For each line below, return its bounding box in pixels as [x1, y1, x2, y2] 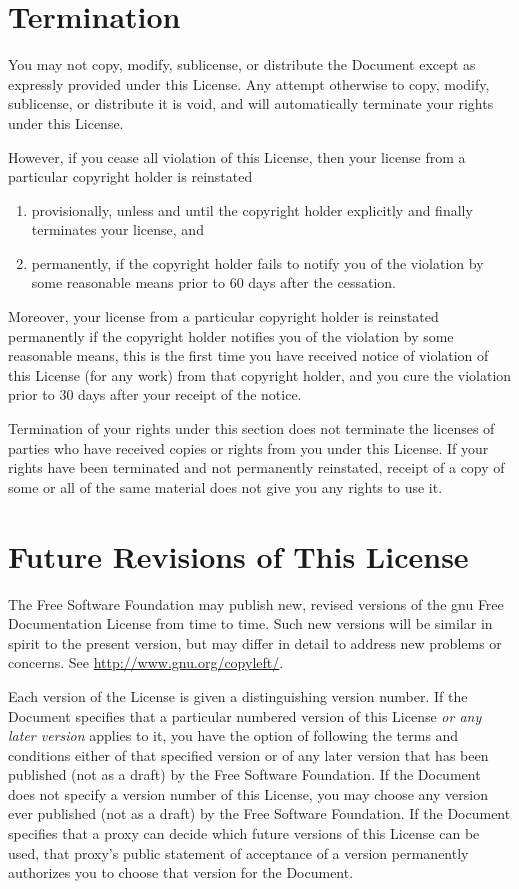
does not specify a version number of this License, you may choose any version [8, 783, 488, 804]
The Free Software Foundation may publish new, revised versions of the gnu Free [8, 593, 504, 614]
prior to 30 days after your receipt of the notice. [8, 384, 302, 405]
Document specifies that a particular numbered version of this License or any [8, 705, 482, 726]
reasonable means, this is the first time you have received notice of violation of [8, 345, 489, 366]
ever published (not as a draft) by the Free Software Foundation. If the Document [8, 803, 511, 824]
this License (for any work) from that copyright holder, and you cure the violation [8, 364, 512, 385]
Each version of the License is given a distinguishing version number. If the [8, 685, 468, 706]
